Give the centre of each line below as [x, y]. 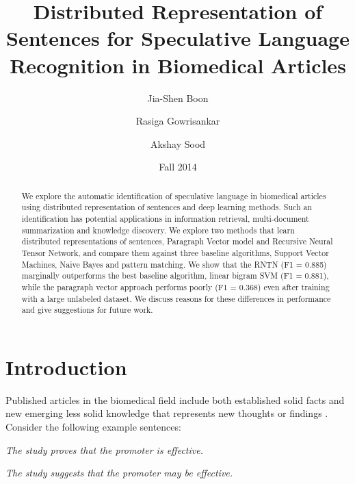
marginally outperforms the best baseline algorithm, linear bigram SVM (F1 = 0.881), [175, 276]
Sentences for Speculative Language [178, 38]
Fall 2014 [178, 167]
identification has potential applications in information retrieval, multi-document [165, 218]
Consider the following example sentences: [93, 427]
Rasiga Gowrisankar [178, 121]
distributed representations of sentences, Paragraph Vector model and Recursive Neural [177, 241]
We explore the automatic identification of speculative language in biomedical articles [174, 195]
